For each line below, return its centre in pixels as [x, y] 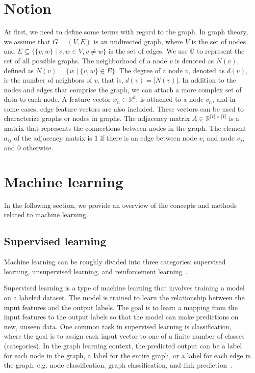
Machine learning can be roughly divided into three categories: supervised [115, 262]
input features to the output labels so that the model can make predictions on [121, 317]
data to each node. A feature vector [57, 99]
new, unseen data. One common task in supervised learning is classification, [118, 326]
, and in [224, 99]
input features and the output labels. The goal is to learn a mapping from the [121, 307]
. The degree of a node [149, 70]
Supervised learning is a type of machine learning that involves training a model [124, 288]
